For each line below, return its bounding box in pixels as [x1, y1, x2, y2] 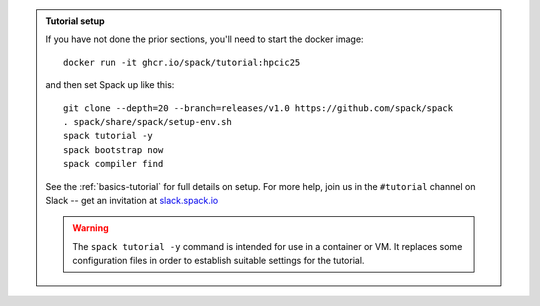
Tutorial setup [45, 15, 105, 27]
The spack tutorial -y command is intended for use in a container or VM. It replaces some [72, 240, 463, 252]
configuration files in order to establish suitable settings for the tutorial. [72, 255, 365, 267]
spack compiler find [63, 158, 164, 170]
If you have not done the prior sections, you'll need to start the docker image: [45, 33, 364, 45]
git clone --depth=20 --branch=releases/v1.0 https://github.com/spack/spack [63, 102, 454, 114]
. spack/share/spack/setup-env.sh [63, 116, 232, 127]
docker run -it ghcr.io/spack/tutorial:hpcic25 [63, 56, 301, 68]
